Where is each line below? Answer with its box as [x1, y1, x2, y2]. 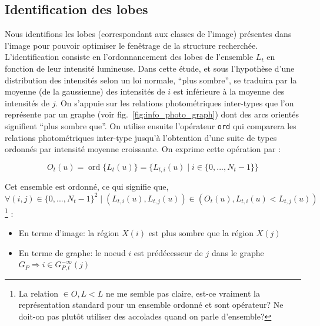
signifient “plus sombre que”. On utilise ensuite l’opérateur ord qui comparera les [5, 119, 296, 132]
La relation [18, 287, 58, 299]
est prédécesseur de [134, 246, 203, 258]
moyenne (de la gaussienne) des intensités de [5, 85, 165, 98]
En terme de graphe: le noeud [18, 246, 126, 258]
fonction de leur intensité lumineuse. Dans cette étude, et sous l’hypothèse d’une [5, 62, 295, 74]
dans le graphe [211, 246, 264, 258]
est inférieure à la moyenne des [173, 85, 285, 98]
